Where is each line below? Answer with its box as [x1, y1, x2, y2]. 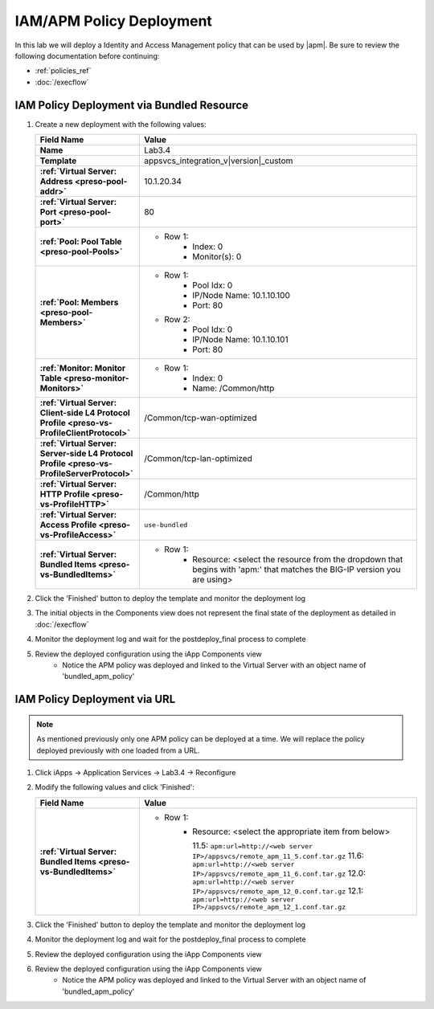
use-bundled [143, 521, 188, 529]
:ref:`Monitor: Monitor [39, 362, 126, 374]
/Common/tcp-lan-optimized [143, 453, 252, 464]
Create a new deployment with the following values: [35, 119, 207, 129]
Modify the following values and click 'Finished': [35, 782, 194, 792]
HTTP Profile [39, 488, 90, 500]
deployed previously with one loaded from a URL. [36, 746, 200, 755]
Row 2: [163, 314, 190, 325]
